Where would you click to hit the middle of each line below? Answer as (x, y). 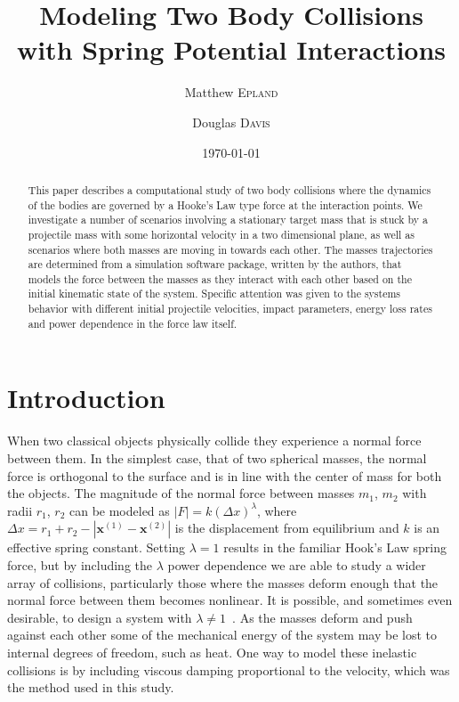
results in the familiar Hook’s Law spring (335, 547)
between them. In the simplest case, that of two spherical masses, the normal (217, 457)
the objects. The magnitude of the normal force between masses (181, 493)
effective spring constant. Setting (97, 547)
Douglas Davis (231, 122)
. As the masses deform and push (322, 617)
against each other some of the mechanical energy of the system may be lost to (222, 635)
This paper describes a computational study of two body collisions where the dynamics (229, 189)
